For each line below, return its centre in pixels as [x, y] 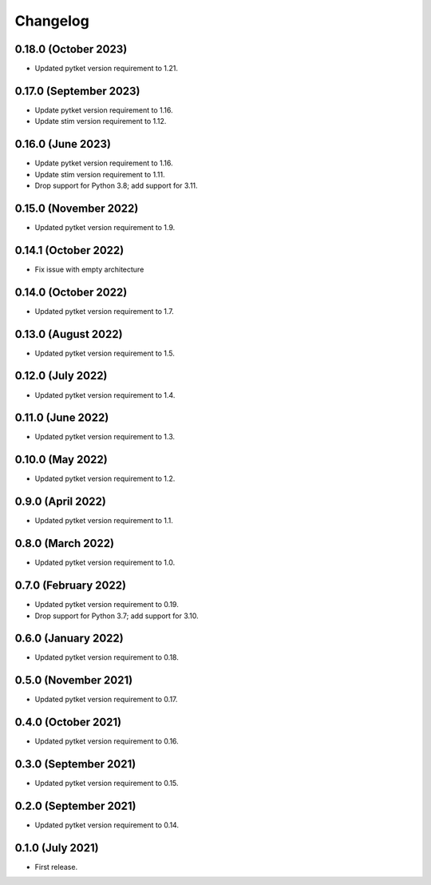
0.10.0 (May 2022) [61, 460]
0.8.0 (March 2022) [65, 544]
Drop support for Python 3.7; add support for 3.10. [117, 616]
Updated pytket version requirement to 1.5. [105, 353]
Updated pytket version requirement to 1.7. [105, 311]
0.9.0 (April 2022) [61, 502]
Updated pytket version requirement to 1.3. [105, 437]
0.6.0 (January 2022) [69, 639]
